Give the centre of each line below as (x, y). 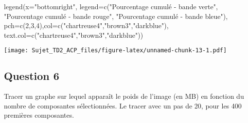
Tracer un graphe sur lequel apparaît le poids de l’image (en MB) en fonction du (124, 96)
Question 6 (32, 76)
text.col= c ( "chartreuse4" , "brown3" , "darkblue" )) (74, 35)
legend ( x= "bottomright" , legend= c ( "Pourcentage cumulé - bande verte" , (111, 6)
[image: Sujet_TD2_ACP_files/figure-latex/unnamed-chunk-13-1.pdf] (115, 51)
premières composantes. (39, 115)
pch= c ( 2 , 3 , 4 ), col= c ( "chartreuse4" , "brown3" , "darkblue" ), (86, 25)
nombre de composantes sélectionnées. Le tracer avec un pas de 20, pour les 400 (123, 105)
